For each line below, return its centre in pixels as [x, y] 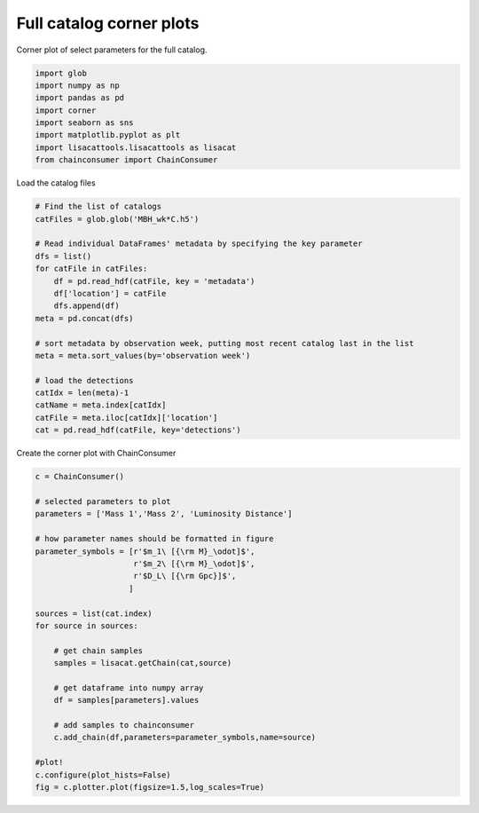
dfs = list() [63, 256]
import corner [66, 110]
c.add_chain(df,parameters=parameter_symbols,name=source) [185, 738]
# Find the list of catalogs [98, 207]
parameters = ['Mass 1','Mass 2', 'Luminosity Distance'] [164, 514]
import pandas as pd [79, 98]
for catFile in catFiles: [91, 269]
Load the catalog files [56, 183]
